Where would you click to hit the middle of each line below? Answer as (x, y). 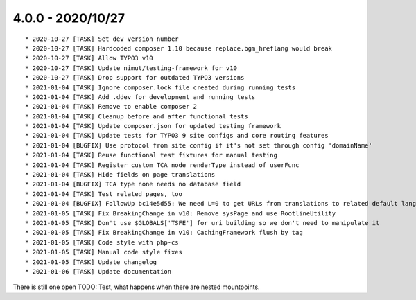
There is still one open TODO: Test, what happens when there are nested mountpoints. (136, 287)
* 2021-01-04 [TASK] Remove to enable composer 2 (111, 107)
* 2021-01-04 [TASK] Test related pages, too (104, 194)
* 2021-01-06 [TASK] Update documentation (98, 271)
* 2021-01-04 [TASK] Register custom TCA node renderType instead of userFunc (162, 165)
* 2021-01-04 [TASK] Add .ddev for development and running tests (140, 97)
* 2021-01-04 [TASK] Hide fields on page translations (120, 175)
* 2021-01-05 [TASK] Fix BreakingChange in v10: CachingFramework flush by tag (164, 233)
